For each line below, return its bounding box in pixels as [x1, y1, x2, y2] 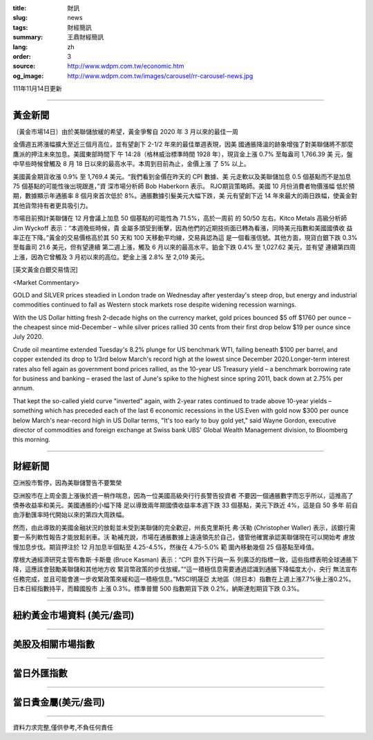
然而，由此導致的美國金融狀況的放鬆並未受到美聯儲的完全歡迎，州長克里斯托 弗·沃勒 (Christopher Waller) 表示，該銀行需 [12, 523, 356, 532]
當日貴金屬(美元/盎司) [12, 696, 105, 708]
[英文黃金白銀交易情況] [12, 266, 79, 274]
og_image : [12, 71, 44, 80]
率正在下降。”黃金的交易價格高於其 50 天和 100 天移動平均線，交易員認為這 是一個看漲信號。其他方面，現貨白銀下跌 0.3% [12, 233, 358, 241]
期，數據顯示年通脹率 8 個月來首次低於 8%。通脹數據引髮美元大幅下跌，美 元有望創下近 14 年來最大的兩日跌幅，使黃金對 [12, 192, 358, 200]
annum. [12, 384, 35, 392]
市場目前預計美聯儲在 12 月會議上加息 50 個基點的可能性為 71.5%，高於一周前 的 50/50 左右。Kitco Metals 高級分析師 [12, 214, 347, 223]
